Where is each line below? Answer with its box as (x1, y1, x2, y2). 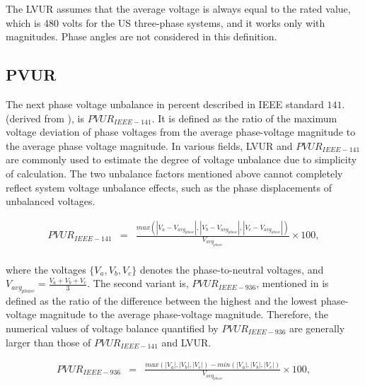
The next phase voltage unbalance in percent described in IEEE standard (6, 96, 324, 111)
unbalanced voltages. (6, 194, 95, 209)
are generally (289, 320, 345, 335)
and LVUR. (161, 334, 212, 349)
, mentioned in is (256, 276, 329, 291)
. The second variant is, (87, 276, 189, 291)
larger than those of (6, 334, 91, 349)
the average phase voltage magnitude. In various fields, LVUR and (6, 138, 293, 153)
